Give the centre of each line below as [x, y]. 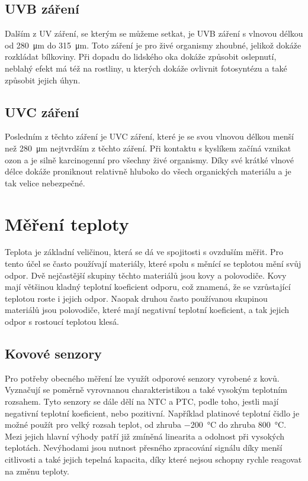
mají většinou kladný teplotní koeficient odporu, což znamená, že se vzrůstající [148, 287]
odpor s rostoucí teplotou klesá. [62, 322]
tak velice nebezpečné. [45, 183]
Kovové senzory [53, 354]
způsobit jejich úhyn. [43, 80]
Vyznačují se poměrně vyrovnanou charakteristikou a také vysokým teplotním [146, 390]
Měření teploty [67, 223]
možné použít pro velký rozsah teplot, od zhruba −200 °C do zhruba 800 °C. [146, 424]
